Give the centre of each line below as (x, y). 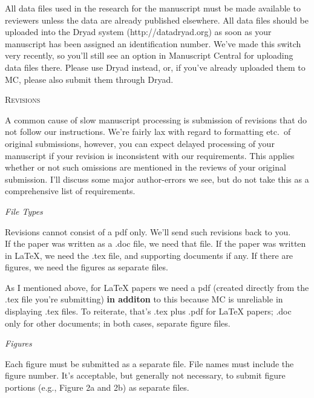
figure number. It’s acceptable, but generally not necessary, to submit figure (145, 375)
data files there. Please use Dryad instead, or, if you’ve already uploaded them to (155, 67)
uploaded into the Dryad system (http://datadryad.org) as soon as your (138, 32)
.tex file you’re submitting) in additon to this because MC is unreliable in (144, 299)
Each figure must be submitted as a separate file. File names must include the (149, 363)
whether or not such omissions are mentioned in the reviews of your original (146, 167)
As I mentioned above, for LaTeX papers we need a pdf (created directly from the (157, 287)
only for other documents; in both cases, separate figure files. (118, 323)
